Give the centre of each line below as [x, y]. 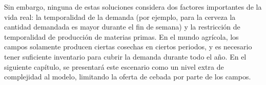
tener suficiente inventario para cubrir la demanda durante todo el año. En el [125, 56]
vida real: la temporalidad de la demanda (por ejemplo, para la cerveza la [120, 17]
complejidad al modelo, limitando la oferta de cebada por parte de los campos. [128, 77]
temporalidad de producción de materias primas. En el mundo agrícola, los [121, 36]
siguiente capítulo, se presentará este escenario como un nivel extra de [114, 66]
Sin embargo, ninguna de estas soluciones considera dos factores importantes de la [133, 7]
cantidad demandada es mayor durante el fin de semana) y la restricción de [122, 27]
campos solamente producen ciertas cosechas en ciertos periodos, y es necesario [128, 47]
